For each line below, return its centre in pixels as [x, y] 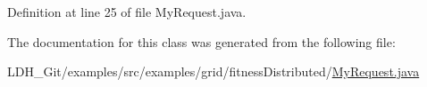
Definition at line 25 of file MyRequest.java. [127, 12]
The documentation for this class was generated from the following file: [201, 41]
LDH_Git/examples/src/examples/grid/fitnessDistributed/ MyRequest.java [213, 71]
